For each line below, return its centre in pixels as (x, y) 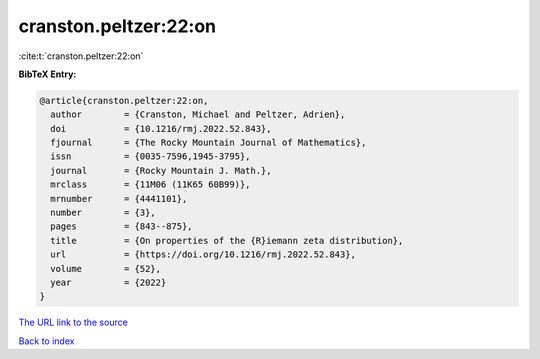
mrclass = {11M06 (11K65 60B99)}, (150, 184)
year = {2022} (108, 282)
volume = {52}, (106, 268)
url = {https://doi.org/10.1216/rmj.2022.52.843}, (203, 254)
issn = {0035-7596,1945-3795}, (150, 156)
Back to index (46, 341)
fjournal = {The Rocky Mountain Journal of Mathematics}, (208, 143)
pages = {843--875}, (122, 226)
